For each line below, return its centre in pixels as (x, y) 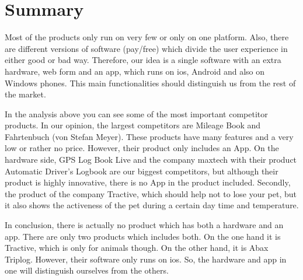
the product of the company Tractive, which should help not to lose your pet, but (151, 193)
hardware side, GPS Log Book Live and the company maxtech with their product (151, 160)
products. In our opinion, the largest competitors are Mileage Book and (133, 125)
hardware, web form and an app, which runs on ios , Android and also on (135, 71)
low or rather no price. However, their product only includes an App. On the (142, 148)
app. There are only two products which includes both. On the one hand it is (143, 236)
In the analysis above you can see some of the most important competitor (136, 113)
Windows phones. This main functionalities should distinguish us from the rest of (150, 83)
